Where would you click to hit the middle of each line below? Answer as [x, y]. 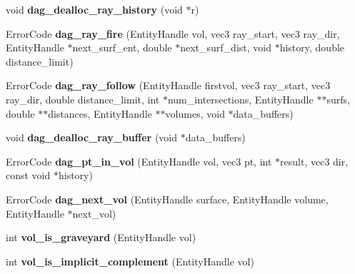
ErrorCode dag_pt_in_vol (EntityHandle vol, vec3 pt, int [139, 161]
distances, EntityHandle [100, 113]
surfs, [338, 99]
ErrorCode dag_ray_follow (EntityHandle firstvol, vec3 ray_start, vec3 [168, 85]
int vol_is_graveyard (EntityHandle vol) [101, 237]
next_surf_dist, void [226, 47]
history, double [312, 47]
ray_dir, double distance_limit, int [83, 99]
